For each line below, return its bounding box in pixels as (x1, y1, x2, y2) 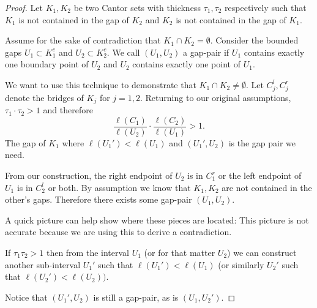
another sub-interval (5, 258, 81, 271)
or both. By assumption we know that (48, 181, 191, 193)
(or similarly (218, 258, 264, 271)
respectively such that (225, 1, 307, 13)
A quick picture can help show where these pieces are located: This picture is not (5, 213, 309, 226)
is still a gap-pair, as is (93, 290, 179, 303)
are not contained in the (222, 181, 312, 193)
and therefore (43, 103, 93, 116)
